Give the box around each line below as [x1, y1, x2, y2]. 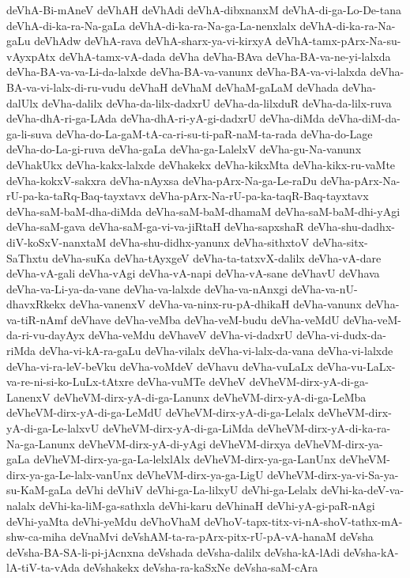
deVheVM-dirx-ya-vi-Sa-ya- [267, 466, 399, 482]
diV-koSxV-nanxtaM [6, 233, 107, 250]
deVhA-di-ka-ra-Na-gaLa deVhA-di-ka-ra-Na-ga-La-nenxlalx [6, 17, 296, 33]
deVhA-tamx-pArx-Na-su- [276, 32, 401, 49]
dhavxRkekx [6, 296, 66, 312]
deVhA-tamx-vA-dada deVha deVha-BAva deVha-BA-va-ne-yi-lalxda [58, 47, 391, 64]
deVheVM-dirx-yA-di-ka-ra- [257, 420, 391, 436]
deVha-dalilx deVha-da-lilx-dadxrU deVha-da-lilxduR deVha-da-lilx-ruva [42, 94, 392, 111]
